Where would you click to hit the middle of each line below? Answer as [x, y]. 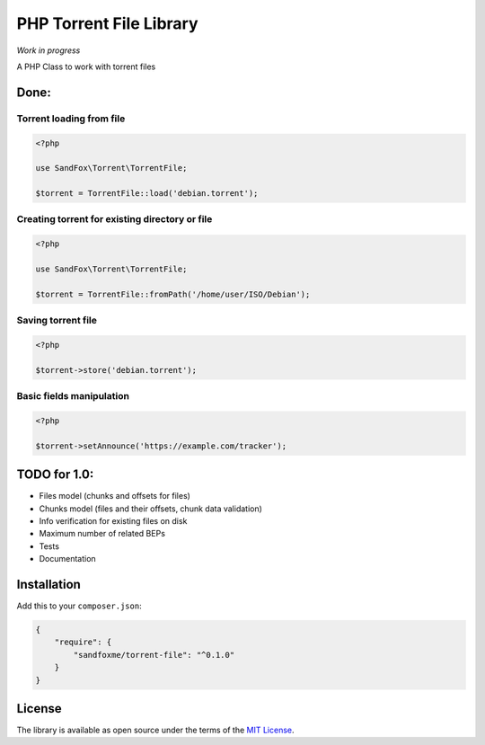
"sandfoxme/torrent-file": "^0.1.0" [154, 655]
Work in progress [48, 50]
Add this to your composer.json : [79, 606]
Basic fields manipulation [73, 396]
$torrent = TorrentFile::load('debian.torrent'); [147, 194]
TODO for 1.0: [55, 475]
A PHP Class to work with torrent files [86, 67]
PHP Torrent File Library [107, 23]
